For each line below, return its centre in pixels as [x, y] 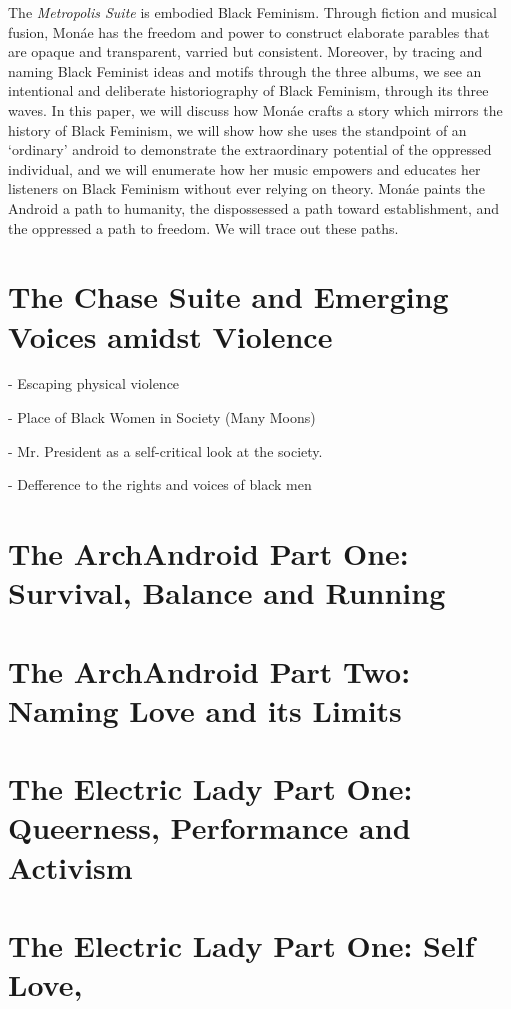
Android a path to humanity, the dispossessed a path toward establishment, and [254, 207]
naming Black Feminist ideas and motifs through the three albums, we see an [245, 70]
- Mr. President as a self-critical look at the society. [165, 450]
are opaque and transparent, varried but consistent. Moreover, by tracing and [245, 51]
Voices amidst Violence [170, 335]
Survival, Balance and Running [227, 592]
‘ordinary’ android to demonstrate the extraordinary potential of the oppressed [250, 149]
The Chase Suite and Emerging [228, 296]
